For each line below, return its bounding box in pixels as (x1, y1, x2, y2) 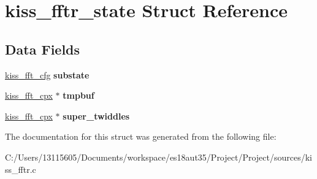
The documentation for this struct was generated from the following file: (5, 130, 277, 143)
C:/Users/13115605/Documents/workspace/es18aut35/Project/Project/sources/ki (5, 150, 313, 163)
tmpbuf (63, 89, 94, 102)
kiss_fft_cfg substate (5, 68, 90, 81)
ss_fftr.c (5, 162, 36, 175)
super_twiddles (63, 109, 130, 122)
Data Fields (5, 39, 80, 58)
